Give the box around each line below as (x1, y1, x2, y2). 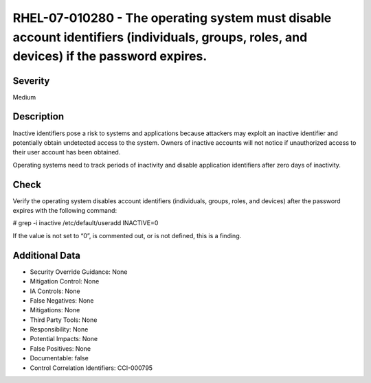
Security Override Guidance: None (30, 268, 128, 276)
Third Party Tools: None (30, 316, 98, 324)
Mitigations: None (30, 306, 80, 314)
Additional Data (12, 249, 80, 261)
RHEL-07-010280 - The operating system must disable (12, 10, 332, 25)
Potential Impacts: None (30, 335, 98, 343)
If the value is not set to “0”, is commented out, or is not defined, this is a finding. (12, 231, 242, 240)
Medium (12, 93, 36, 101)
